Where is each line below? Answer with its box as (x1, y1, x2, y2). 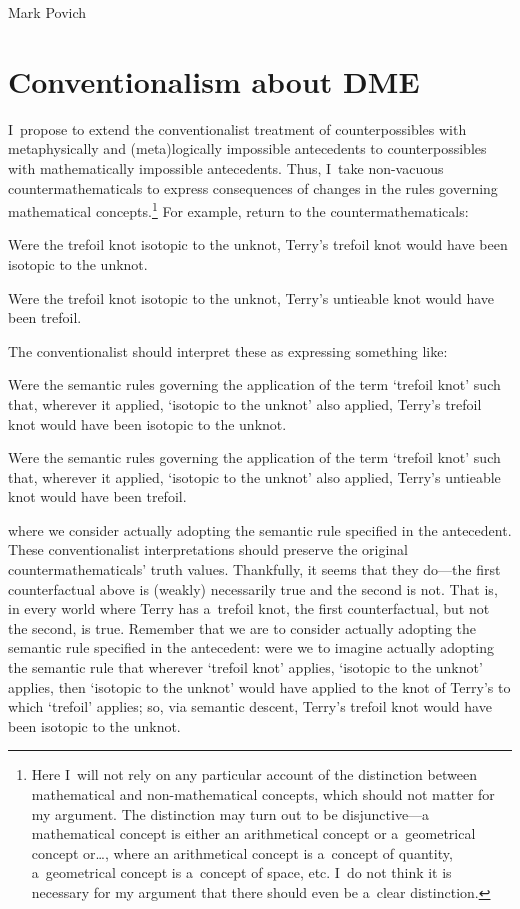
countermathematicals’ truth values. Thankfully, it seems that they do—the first (8, 559, 501, 580)
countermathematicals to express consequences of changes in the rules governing (8, 177, 498, 198)
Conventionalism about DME (8, 60, 420, 101)
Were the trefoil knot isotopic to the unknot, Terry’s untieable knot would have (8, 287, 495, 308)
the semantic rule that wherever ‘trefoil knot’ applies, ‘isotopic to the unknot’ (8, 657, 483, 678)
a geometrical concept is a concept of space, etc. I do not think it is (31, 862, 452, 883)
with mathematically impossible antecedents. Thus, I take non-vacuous (8, 157, 444, 178)
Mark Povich (8, 2, 87, 22)
